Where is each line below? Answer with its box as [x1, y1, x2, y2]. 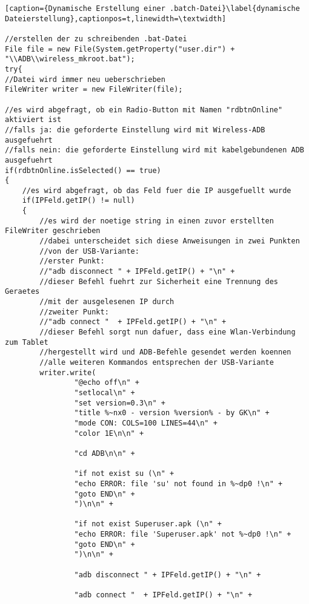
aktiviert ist [5, 115, 62, 124]
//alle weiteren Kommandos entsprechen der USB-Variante [39, 358, 274, 367]
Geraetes [5, 287, 40, 296]
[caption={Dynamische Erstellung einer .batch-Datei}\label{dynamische [5, 4, 300, 13]
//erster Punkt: [39, 257, 105, 266]
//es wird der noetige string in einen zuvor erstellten [39, 216, 274, 225]
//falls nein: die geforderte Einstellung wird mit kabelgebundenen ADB [5, 146, 304, 155]
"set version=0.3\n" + [74, 398, 165, 407]
